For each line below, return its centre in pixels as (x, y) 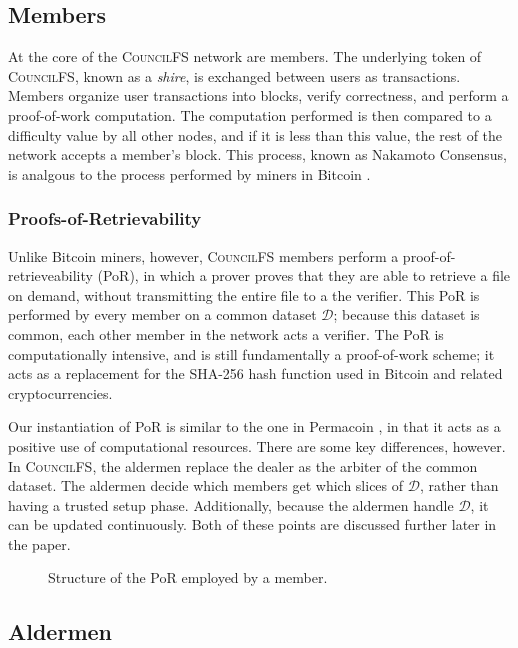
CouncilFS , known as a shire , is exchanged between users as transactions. (234, 75)
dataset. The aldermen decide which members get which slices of (206, 485)
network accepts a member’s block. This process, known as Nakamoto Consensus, (257, 154)
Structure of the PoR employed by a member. (188, 577)
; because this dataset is (406, 314)
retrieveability (50, 275)
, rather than (459, 485)
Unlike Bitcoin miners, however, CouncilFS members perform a (203, 255)
